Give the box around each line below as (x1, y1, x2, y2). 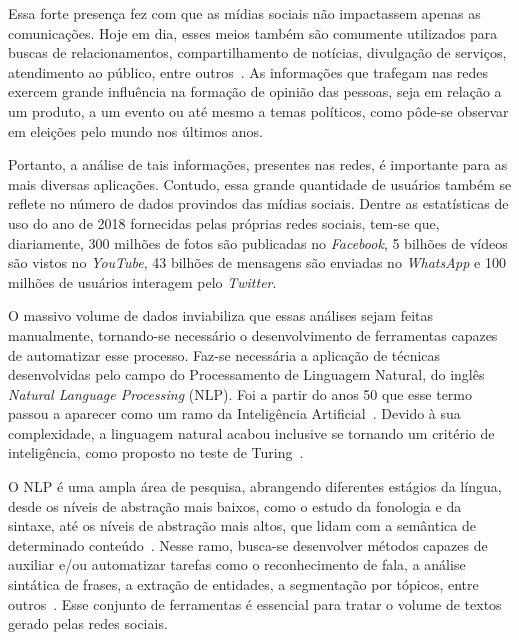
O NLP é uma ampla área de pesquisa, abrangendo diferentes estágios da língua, (8, 476, 502, 497)
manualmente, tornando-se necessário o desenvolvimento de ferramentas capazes (8, 324, 498, 345)
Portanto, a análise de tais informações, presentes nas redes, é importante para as (8, 154, 508, 175)
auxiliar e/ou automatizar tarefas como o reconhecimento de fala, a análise (8, 554, 466, 575)
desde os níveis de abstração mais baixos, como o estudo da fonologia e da (8, 495, 462, 516)
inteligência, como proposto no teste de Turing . (8, 442, 304, 463)
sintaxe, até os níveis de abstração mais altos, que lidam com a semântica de (8, 515, 476, 536)
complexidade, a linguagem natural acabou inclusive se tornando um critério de (8, 422, 495, 443)
